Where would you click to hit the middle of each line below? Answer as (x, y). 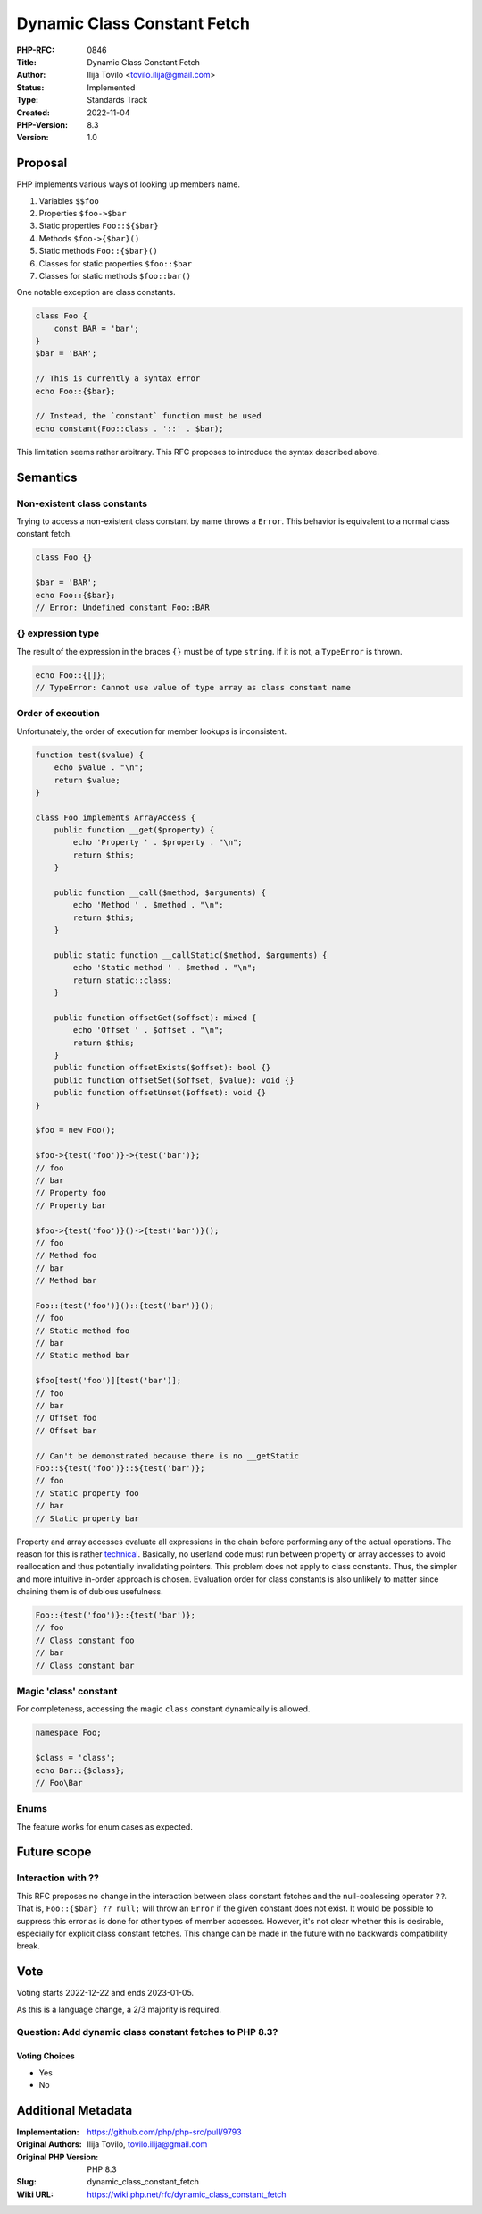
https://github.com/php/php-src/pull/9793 (164, 2132)
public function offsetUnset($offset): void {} (160, 1093)
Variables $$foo (69, 200)
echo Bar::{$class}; (80, 1770)
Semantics (47, 477)
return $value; (87, 780)
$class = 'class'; (75, 1758)
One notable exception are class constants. (96, 292)
